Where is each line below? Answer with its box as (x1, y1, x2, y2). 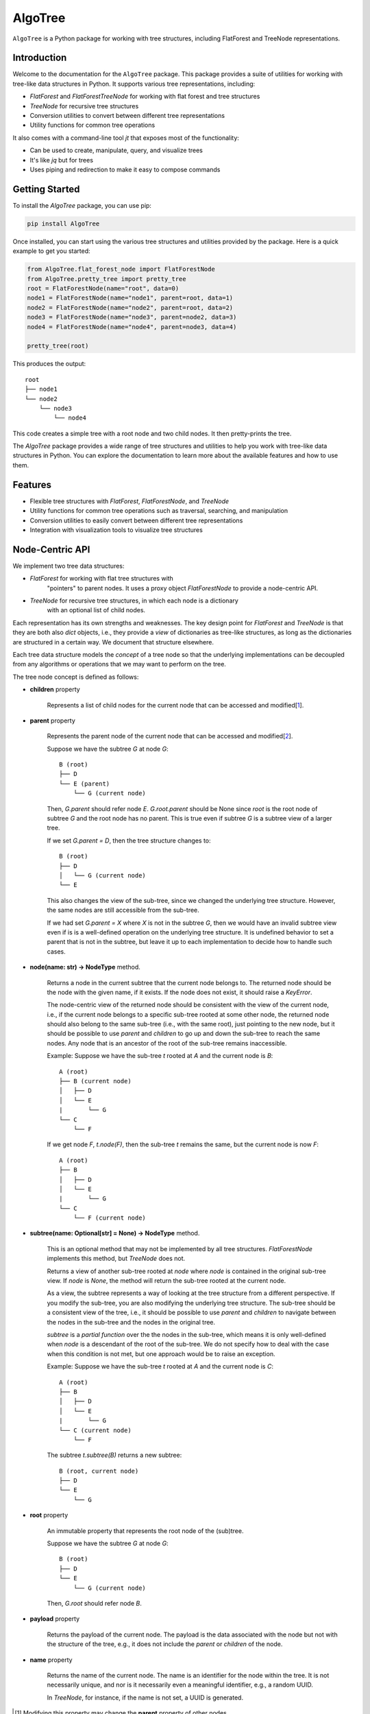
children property (29, 686, 80, 694)
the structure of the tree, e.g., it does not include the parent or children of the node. (47, 1640, 283, 1648)
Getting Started (12, 183, 80, 195)
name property (29, 1656, 73, 1664)
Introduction (12, 52, 67, 64)
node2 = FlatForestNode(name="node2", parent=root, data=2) (27, 304, 234, 311)
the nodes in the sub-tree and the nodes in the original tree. (47, 1318, 216, 1326)
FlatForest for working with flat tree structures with (29, 575, 174, 583)
